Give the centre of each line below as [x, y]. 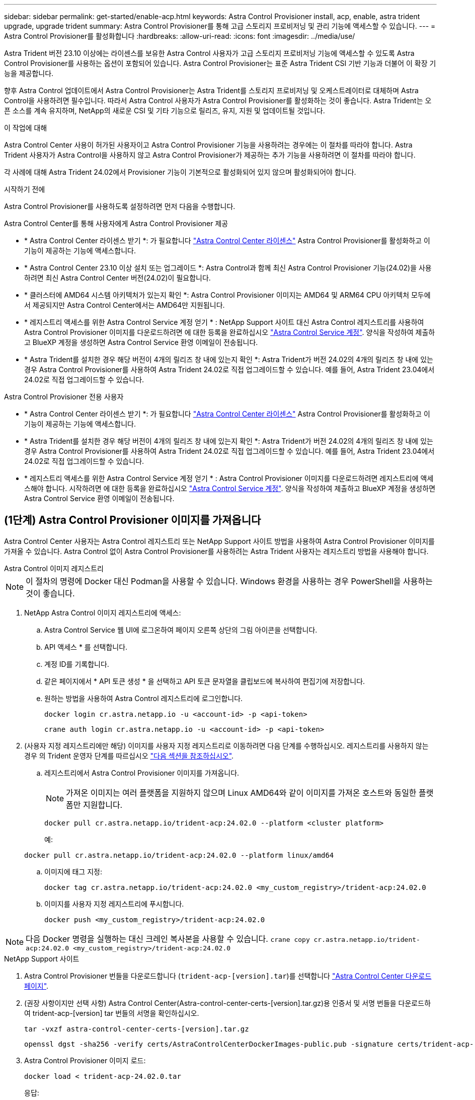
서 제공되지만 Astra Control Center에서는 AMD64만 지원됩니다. [125, 305]
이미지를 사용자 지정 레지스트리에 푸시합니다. [114, 904]
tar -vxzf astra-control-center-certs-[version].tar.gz [137, 1029]
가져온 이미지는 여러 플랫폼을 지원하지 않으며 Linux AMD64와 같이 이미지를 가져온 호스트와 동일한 [241, 793]
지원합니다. [103, 805]
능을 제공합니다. [29, 73]
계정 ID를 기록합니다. [77, 664]
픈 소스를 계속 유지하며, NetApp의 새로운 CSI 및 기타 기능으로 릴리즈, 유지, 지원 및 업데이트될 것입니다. [165, 111]
